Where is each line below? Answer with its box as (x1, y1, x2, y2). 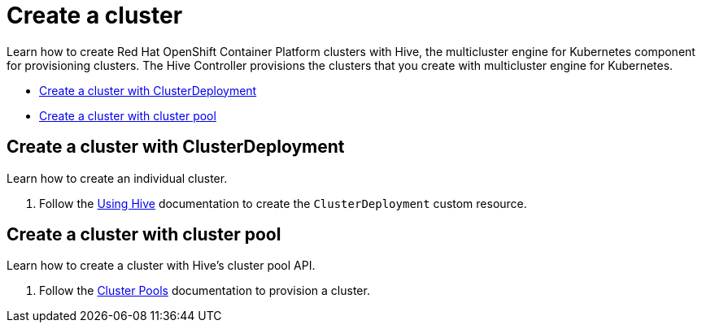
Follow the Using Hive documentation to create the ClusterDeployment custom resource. (39, 196, 527, 210)
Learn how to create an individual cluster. (7, 171, 228, 185)
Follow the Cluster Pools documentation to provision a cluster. (39, 284, 370, 298)
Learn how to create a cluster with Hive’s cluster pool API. (7, 258, 316, 273)
